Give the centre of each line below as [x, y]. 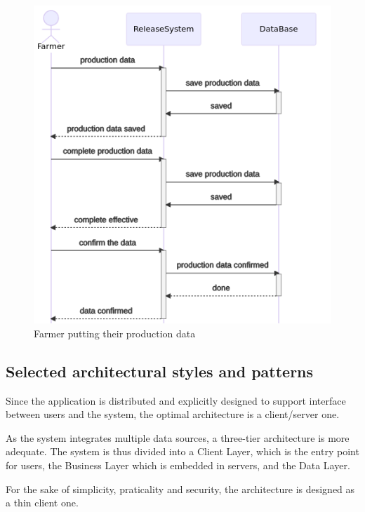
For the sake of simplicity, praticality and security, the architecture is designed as [180, 489]
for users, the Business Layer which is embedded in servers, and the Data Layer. [178, 465]
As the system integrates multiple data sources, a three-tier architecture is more [178, 437]
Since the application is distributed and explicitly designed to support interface [176, 400]
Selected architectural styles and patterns [160, 371]
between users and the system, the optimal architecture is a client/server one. [173, 414]
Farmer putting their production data [115, 333]
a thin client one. [42, 503]
